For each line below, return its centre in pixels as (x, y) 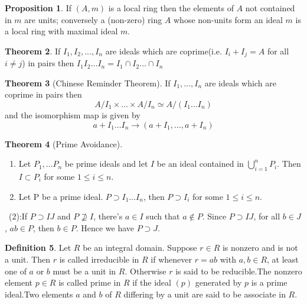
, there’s (108, 216)
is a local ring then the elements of (171, 8)
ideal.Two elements (39, 294)
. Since (214, 216)
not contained (270, 8)
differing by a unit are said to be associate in (205, 294)
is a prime (269, 282)
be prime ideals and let (106, 164)
